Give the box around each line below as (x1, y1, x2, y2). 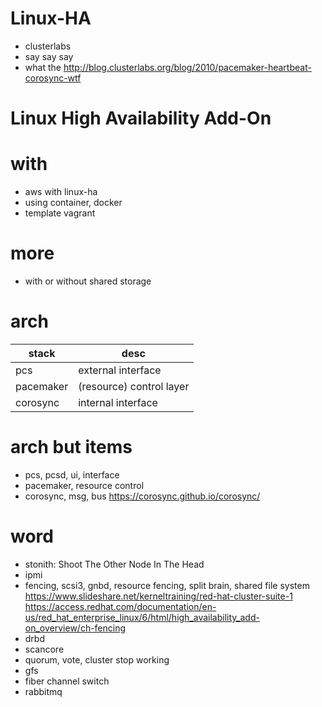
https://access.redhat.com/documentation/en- (24, 600, 217, 612)
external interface (78, 363, 162, 377)
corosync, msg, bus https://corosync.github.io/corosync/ (24, 490, 261, 502)
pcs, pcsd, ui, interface (24, 468, 120, 481)
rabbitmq (24, 685, 63, 697)
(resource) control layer (78, 379, 190, 393)
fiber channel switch (24, 675, 110, 687)
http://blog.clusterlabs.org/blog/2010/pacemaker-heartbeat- (63, 61, 312, 73)
